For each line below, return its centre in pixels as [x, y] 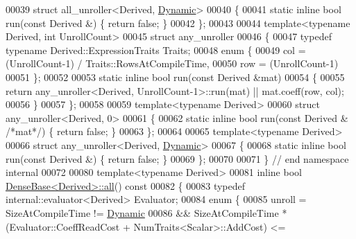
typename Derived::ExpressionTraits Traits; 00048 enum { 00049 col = [156, 50]
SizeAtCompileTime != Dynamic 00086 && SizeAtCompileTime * [146, 212]
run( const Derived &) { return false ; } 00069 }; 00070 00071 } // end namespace [177, 158]
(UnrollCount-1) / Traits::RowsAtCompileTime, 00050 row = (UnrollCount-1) [172, 63]
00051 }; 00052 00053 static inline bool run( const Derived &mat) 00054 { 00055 [175, 77]
